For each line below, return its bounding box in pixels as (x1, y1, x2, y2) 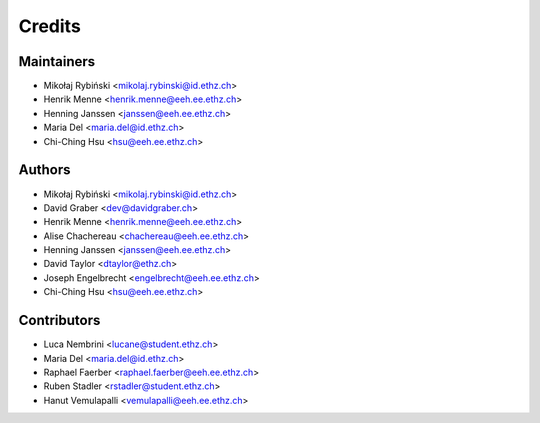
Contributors (18, 312, 101, 329)
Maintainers (18, 53, 96, 70)
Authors (18, 161, 71, 179)
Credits (18, 15, 82, 37)
